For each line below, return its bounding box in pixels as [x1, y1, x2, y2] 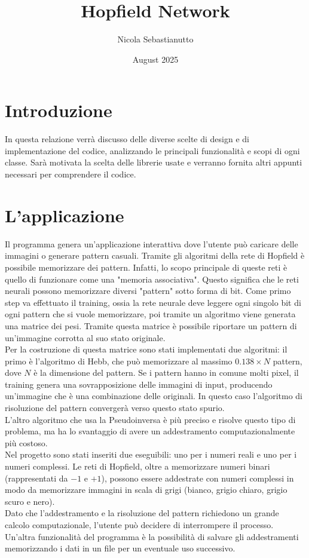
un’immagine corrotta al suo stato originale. [5, 331, 166, 344]
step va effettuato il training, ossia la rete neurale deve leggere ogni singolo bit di [5, 296, 301, 308]
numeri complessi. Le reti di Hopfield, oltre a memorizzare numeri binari [5, 460, 270, 473]
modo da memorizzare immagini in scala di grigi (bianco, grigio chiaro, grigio [5, 483, 287, 496]
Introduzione [5, 98, 112, 122]
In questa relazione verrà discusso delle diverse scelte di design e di [5, 133, 249, 145]
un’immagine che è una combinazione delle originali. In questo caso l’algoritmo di [5, 390, 303, 402]
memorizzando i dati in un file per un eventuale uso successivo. [5, 542, 235, 554]
